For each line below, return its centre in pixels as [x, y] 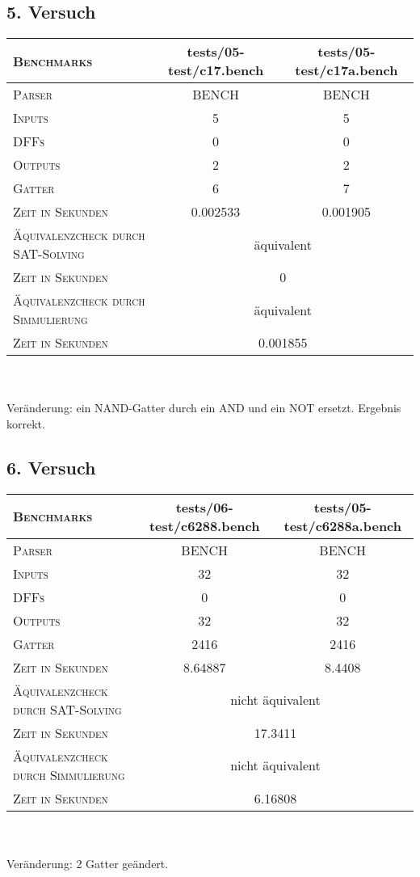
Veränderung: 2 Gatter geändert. [88, 863]
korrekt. [26, 423]
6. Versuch [51, 467]
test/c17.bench [216, 70]
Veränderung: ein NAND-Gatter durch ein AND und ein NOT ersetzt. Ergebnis [204, 408]
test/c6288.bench [204, 525]
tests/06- [204, 507]
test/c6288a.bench [342, 525]
